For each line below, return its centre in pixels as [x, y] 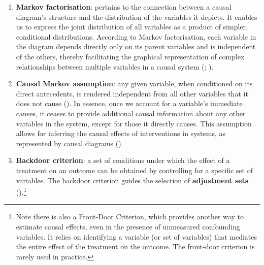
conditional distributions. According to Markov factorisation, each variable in [136, 36]
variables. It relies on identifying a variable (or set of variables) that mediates [137, 236]
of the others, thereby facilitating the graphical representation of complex [130, 56]
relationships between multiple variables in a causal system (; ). [115, 66]
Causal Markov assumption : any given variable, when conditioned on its [134, 84]
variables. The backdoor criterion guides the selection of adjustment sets [132, 180]
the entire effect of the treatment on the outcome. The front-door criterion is [135, 246]
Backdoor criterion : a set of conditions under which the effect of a [123, 160]
